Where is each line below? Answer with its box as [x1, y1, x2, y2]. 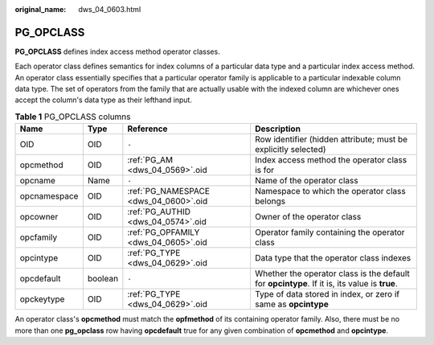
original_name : [14, 5, 67, 14]
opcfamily [19, 232, 58, 243]
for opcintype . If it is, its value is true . [254, 278, 398, 290]
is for [254, 165, 275, 176]
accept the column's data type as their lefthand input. [14, 95, 193, 105]
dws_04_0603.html [78, 5, 141, 14]
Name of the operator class [254, 175, 358, 187]
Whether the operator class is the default [254, 268, 410, 279]
